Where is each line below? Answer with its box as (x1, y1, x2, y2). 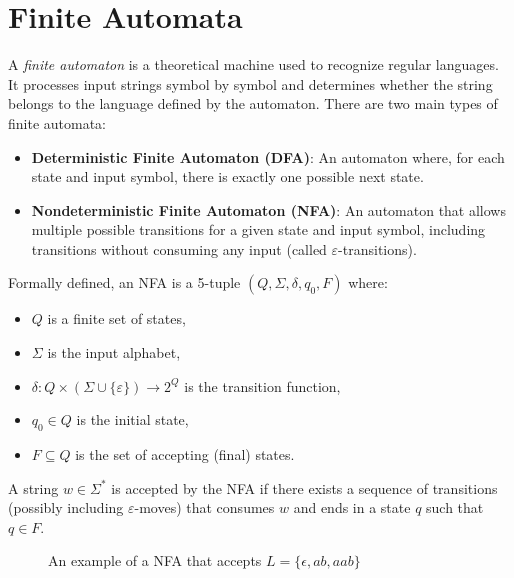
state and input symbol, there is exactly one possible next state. (31, 166, 424, 187)
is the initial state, (76, 409, 189, 430)
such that (426, 497, 484, 518)
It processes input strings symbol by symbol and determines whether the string (8, 73, 493, 94)
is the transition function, (184, 375, 341, 396)
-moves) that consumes (134, 497, 275, 518)
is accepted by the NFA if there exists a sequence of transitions (111, 477, 498, 498)
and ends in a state (293, 497, 411, 518)
